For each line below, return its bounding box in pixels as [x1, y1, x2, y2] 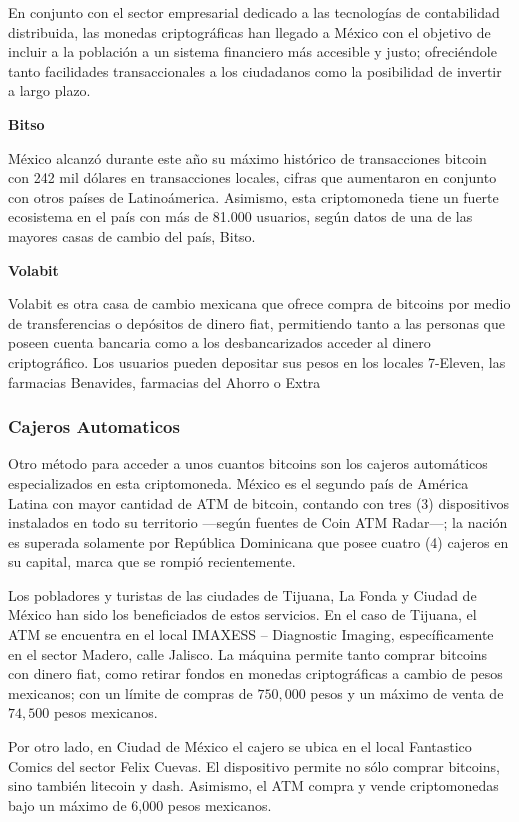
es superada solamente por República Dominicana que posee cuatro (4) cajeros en [8, 531, 509, 552]
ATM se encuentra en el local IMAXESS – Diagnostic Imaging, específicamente [8, 624, 494, 645]
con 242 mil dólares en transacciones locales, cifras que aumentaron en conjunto [8, 167, 497, 188]
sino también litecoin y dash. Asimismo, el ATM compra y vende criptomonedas [8, 775, 499, 796]
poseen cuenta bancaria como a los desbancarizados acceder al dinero [8, 332, 431, 353]
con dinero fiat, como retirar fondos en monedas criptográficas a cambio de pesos [8, 663, 503, 684]
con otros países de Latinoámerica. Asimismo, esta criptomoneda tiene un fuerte [8, 186, 499, 207]
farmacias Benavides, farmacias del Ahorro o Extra [8, 371, 321, 392]
